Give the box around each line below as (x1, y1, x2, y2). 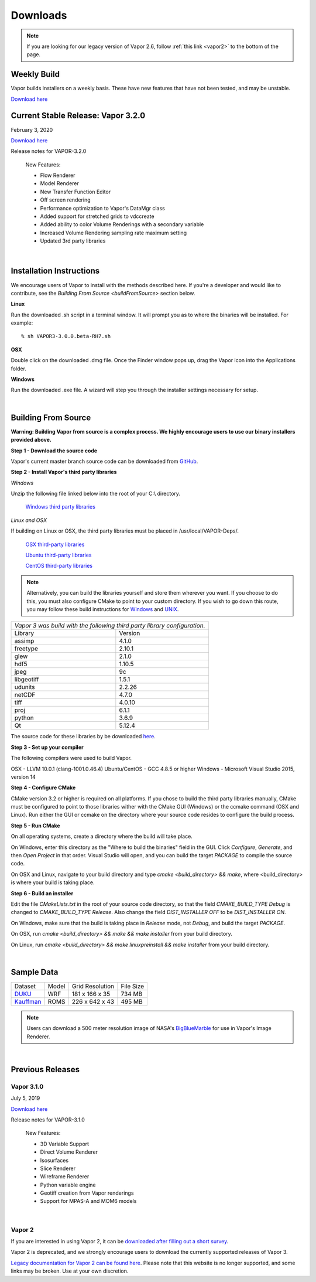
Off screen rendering (40, 196, 91, 203)
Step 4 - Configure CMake (11, 784, 76, 791)
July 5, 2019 (11, 1095, 40, 1102)
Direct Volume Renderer (40, 1148, 98, 1155)
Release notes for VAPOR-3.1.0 (11, 1116, 85, 1123)
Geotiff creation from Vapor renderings (40, 1189, 134, 1196)
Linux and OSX (11, 516, 47, 524)
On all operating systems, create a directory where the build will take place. (11, 833, 193, 840)
